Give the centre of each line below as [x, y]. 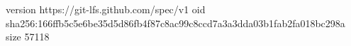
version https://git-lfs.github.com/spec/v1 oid [106, 9]
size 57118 [28, 37]
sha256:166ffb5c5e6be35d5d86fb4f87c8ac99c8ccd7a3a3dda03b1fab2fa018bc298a [175, 23]
